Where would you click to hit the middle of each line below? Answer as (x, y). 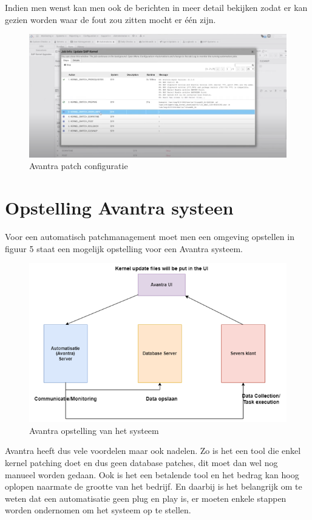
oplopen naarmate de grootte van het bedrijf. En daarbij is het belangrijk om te (154, 486)
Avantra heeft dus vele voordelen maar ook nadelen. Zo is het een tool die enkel (153, 451)
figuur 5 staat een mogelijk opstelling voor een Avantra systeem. (124, 248)
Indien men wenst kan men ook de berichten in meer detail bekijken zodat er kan (156, 7)
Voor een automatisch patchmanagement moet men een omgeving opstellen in (150, 236)
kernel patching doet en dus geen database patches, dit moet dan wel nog (141, 462)
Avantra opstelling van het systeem (94, 430)
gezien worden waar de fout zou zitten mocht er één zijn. (110, 19)
